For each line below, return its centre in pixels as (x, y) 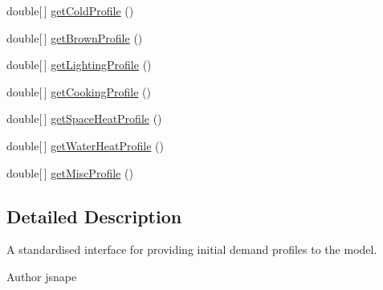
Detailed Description (94, 216)
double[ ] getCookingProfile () (79, 91)
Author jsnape (42, 276)
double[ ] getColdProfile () (70, 10)
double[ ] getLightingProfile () (79, 65)
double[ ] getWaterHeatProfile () (85, 145)
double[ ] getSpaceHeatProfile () (84, 118)
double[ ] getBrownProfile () (75, 37)
